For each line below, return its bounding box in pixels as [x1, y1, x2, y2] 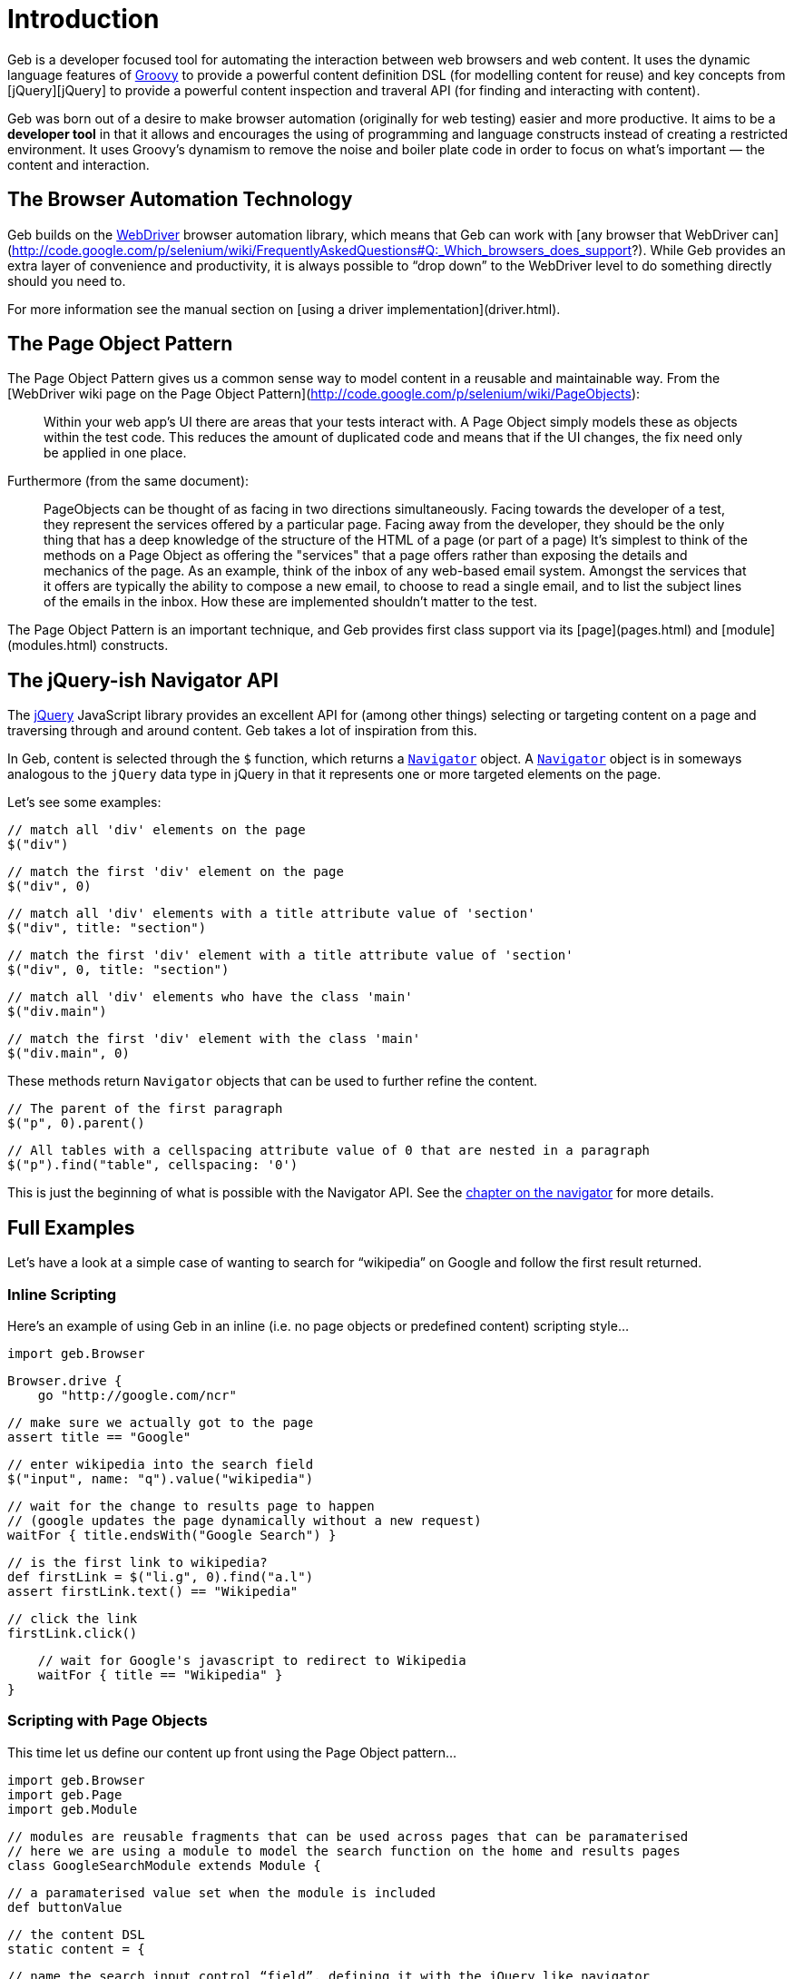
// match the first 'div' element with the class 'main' [7, 1031, 421, 1047]
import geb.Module [7, 1801, 138, 1817]
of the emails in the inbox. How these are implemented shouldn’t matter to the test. [44, 594, 537, 610]
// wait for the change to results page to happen [7, 1498, 375, 1513]
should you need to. [7, 272, 126, 289]
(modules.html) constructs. [7, 637, 169, 654]
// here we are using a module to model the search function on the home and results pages [7, 1843, 681, 1858]
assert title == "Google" [7, 1429, 191, 1444]
